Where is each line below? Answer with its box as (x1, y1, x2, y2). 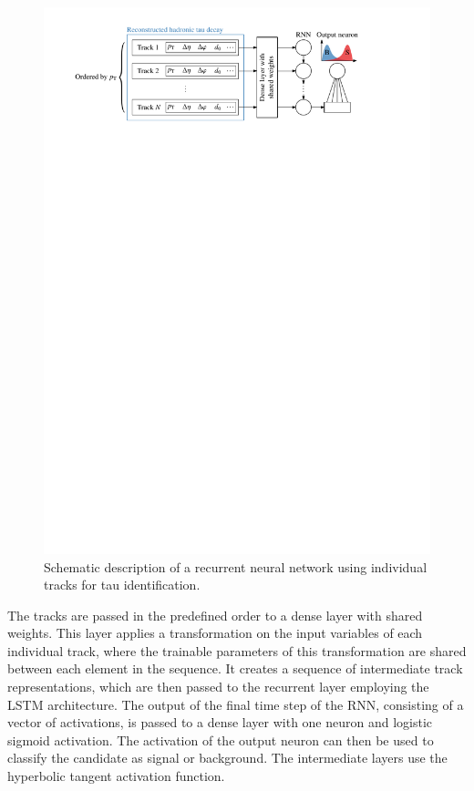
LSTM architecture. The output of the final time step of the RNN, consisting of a (7, 694, 464, 714)
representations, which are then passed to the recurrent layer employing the (7, 677, 429, 696)
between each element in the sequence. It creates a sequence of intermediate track (7, 659, 463, 678)
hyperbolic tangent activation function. (7, 766, 225, 786)
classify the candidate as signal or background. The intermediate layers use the (7, 748, 448, 767)
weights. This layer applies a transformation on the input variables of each (7, 623, 423, 642)
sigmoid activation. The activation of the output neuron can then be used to (7, 730, 434, 749)
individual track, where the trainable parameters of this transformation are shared (7, 641, 467, 660)
